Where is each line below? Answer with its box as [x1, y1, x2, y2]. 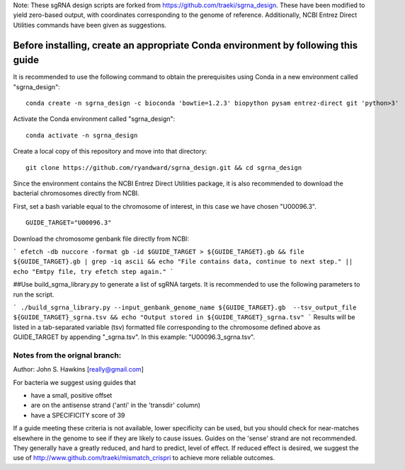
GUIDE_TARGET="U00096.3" [25, 219, 112, 227]
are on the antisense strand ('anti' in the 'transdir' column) [30, 401, 201, 410]
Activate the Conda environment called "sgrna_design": [13, 115, 176, 123]
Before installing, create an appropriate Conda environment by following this [13, 39, 358, 51]
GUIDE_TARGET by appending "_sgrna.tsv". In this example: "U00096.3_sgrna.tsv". [13, 333, 255, 341]
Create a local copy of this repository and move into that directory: [13, 147, 207, 156]
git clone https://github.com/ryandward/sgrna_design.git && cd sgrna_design [25, 164, 302, 171]
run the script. [13, 290, 55, 299]
